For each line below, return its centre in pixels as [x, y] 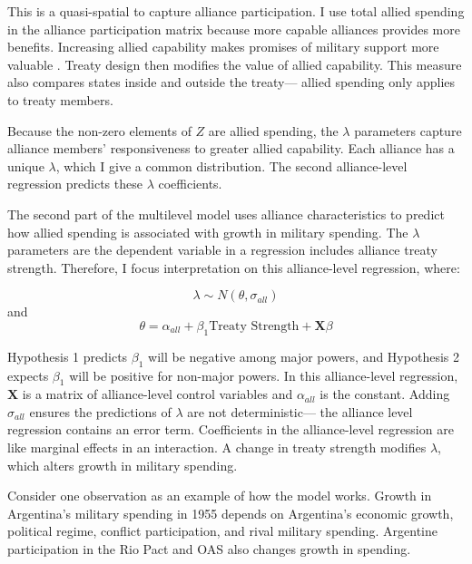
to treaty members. [60, 99]
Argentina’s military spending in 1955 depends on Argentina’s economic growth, [231, 513]
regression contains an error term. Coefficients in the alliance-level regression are [231, 429]
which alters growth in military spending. [123, 465]
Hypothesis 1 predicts [68, 356]
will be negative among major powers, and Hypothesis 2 [304, 356]
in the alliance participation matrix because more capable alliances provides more [234, 29]
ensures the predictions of [100, 411]
